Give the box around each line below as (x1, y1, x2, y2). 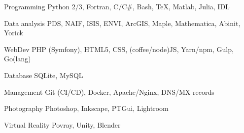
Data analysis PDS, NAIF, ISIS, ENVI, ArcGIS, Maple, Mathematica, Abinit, (4, 18, 241, 28)
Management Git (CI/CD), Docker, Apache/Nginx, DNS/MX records (4, 86, 214, 97)
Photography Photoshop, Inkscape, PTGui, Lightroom (4, 103, 169, 113)
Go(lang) (4, 53, 31, 64)
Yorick (4, 27, 23, 38)
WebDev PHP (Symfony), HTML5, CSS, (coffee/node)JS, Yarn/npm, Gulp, (4, 44, 234, 54)
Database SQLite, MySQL (4, 70, 83, 80)
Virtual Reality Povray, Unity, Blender (4, 119, 121, 130)
